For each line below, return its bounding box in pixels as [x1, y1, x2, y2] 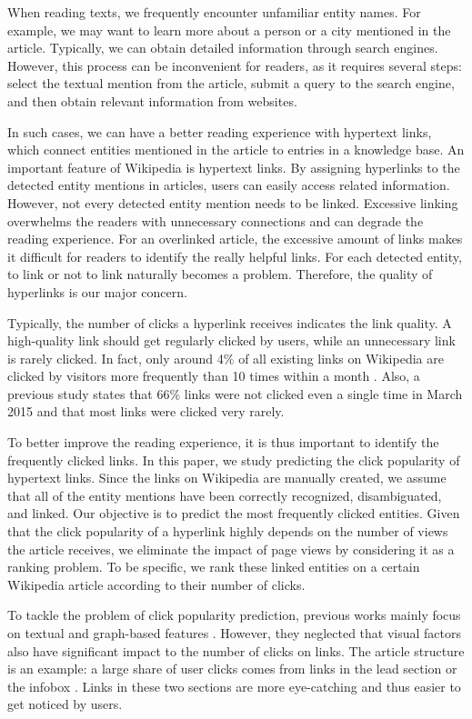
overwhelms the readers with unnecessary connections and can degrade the [7, 211, 424, 230]
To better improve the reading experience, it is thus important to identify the [7, 433, 439, 452]
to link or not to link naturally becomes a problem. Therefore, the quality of [7, 265, 433, 284]
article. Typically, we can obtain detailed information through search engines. [7, 38, 438, 57]
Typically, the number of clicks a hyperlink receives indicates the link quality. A [7, 313, 452, 332]
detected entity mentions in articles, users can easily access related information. [7, 175, 450, 195]
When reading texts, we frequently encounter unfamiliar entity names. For [7, 3, 421, 21]
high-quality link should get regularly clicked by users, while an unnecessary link [7, 331, 456, 350]
